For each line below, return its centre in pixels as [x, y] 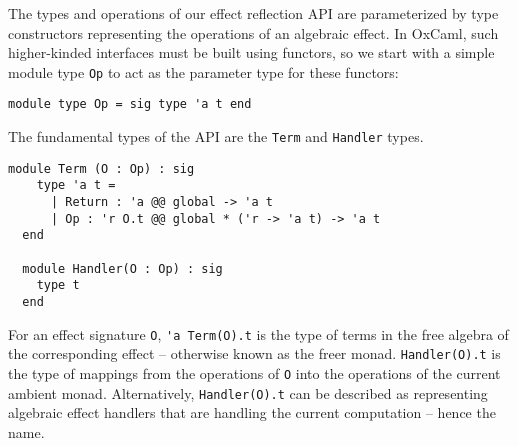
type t [58, 285]
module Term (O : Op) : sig [101, 168]
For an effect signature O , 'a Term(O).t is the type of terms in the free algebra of [258, 333]
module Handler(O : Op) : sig [122, 268]
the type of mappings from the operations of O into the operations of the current [254, 372]
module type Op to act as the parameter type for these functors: [203, 71]
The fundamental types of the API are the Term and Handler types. [216, 136]
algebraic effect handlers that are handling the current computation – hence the [252, 412]
